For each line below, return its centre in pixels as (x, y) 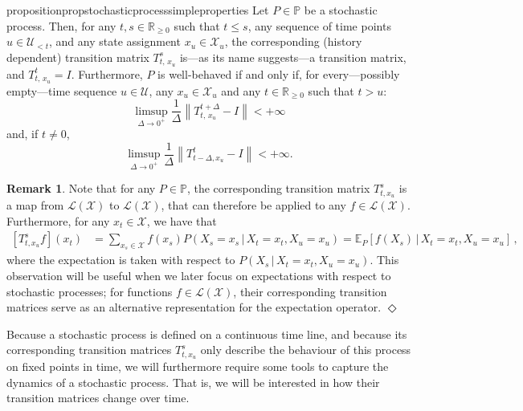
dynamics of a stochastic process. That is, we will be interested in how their (193, 382)
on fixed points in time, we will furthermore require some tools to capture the (198, 366)
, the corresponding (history (293, 41)
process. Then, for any (61, 25)
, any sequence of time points (319, 25)
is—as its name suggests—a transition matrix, (293, 57)
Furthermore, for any (58, 220)
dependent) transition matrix (78, 57)
